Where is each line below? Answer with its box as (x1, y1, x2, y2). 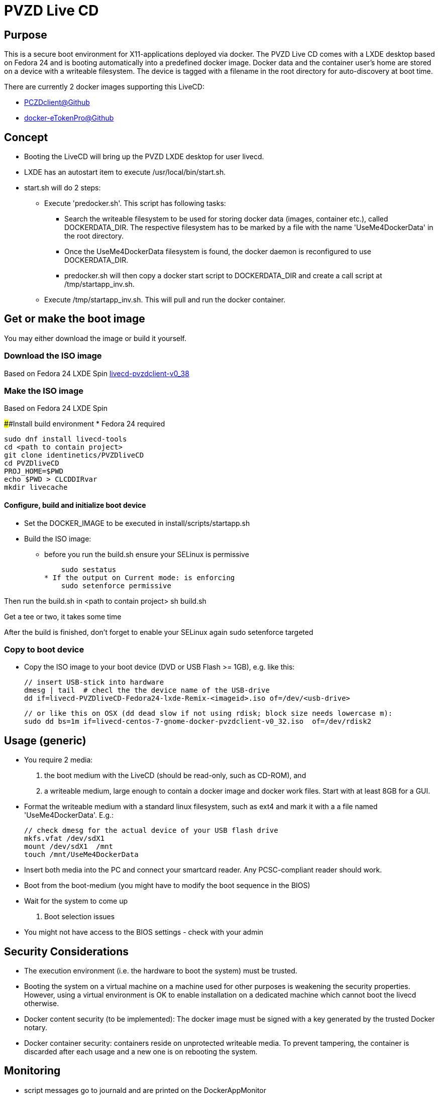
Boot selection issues (44, 912, 115, 921)
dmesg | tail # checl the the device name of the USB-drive (24, 686, 270, 695)
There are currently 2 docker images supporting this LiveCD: (4, 82, 204, 91)
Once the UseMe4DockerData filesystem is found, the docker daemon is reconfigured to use (64, 247, 371, 256)
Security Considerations (4, 945, 129, 958)
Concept (4, 131, 48, 144)
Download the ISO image (4, 351, 102, 361)
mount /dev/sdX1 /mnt (24, 842, 114, 851)
